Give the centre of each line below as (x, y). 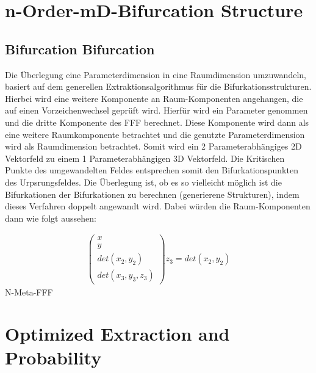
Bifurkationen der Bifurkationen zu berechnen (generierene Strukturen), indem (152, 194)
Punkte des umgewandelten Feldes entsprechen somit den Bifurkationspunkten (152, 170)
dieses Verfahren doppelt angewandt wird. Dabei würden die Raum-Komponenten (158, 206)
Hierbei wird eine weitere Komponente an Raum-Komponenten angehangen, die (154, 98)
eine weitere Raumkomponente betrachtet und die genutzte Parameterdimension (155, 134)
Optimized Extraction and (117, 334)
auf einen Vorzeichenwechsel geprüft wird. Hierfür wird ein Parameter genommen (156, 110)
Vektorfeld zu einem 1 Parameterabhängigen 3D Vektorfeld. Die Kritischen (145, 158)
